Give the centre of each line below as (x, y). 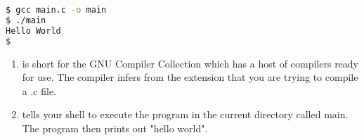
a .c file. (39, 90)
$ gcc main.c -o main (56, 10)
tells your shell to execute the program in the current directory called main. (185, 114)
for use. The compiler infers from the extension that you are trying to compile (190, 77)
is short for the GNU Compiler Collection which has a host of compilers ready (190, 63)
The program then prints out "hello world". (115, 128)
